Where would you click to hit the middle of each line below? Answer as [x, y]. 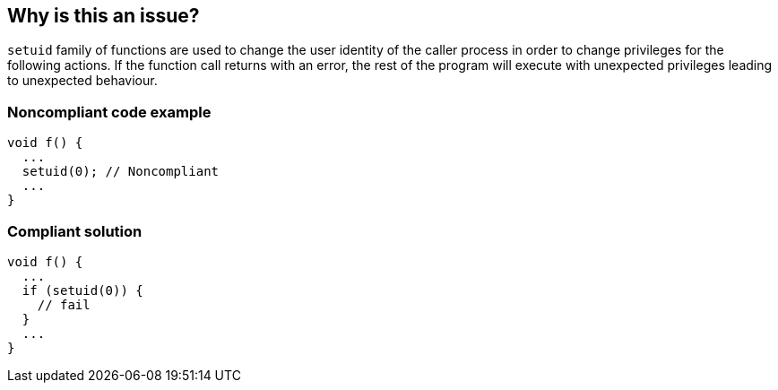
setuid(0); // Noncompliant [121, 172]
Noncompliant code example [109, 112]
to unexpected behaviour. [82, 81]
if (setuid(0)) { [82, 290]
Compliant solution [75, 231]
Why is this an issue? [104, 16]
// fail [64, 304]
